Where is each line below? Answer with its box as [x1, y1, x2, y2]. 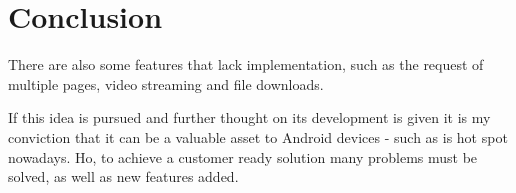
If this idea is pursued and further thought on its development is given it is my [8, 107, 491, 128]
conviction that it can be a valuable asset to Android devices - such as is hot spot [8, 126, 508, 147]
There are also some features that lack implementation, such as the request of [8, 54, 484, 75]
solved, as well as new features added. [8, 166, 239, 187]
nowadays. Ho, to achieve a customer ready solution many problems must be [8, 146, 478, 167]
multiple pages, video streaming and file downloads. [8, 73, 324, 94]
